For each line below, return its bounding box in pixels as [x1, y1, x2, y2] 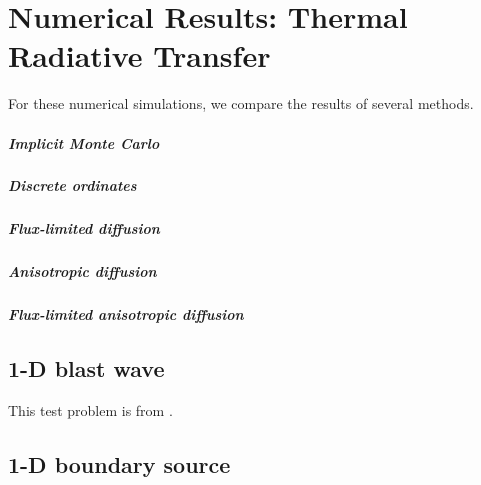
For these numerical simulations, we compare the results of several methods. [8, 93, 474, 114]
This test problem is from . [8, 400, 173, 421]
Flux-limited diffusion [8, 218, 160, 239]
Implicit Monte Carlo [8, 132, 160, 153]
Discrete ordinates [8, 175, 137, 196]
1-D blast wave [8, 353, 165, 384]
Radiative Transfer [8, 35, 271, 76]
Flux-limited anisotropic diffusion [8, 304, 244, 325]
